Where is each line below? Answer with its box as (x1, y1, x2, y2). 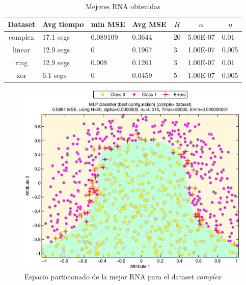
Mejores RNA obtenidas (86, 1, 160, 11)
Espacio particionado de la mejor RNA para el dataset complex (24, 271, 221, 281)
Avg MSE (132, 18, 167, 29)
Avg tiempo (42, 18, 84, 29)
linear (12, 44, 31, 55)
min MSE (91, 18, 125, 29)
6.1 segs (42, 69, 67, 80)
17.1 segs (42, 32, 70, 42)
